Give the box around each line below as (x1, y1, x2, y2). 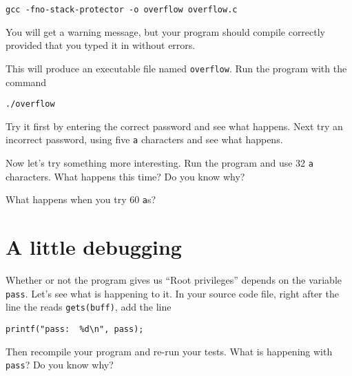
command (6, 74, 47, 89)
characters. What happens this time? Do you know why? (6, 169, 245, 183)
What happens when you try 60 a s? (6, 192, 156, 207)
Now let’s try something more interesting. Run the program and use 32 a (6, 156, 313, 169)
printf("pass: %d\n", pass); (6, 324, 144, 334)
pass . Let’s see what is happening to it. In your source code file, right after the (6, 286, 339, 300)
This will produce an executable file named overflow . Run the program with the (6, 61, 347, 75)
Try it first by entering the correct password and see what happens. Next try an (6, 118, 343, 133)
